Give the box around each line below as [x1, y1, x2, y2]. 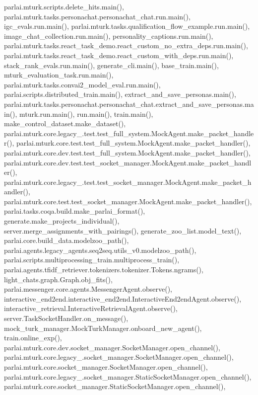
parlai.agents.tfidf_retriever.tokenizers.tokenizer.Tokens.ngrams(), [4, 264, 203, 275]
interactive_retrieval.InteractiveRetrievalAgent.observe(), [4, 303, 178, 314]
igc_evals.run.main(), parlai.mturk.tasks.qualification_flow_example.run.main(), [4, 21, 250, 31]
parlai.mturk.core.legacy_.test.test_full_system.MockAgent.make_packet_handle [4, 128, 254, 138]
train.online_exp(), [4, 332, 62, 343]
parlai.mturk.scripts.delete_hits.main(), [4, 1, 124, 11]
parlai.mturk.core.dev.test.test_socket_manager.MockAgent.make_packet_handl [4, 157, 252, 167]
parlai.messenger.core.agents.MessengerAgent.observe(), [4, 284, 172, 294]
